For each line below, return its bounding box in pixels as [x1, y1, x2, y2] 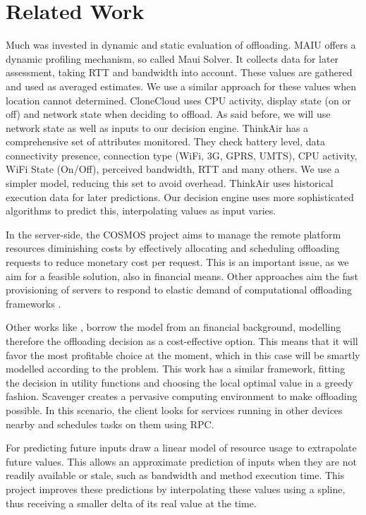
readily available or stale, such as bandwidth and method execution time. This [6, 468, 345, 483]
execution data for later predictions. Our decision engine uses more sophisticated [6, 189, 354, 204]
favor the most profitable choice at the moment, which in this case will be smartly [6, 347, 360, 362]
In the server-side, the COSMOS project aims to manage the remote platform [6, 226, 341, 241]
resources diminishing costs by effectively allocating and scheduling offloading [6, 241, 340, 255]
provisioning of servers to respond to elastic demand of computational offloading [6, 282, 352, 297]
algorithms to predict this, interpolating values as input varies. [6, 203, 276, 218]
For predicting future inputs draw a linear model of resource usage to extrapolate [6, 440, 357, 455]
